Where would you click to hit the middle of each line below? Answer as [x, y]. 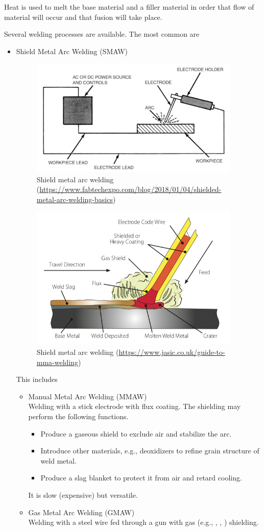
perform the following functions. [78, 416]
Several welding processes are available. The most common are [102, 34]
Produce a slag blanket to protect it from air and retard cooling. [141, 478]
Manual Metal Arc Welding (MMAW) [88, 396]
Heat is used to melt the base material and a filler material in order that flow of [129, 7]
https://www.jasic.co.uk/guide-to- [172, 352]
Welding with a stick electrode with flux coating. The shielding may [135, 406]
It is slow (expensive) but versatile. [83, 495]
